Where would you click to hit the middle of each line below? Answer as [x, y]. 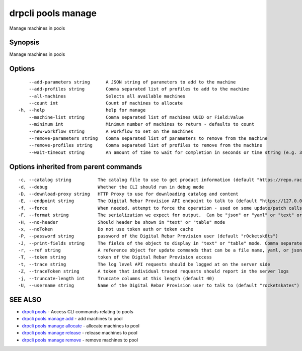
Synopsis [24, 42]
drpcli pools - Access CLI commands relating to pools [78, 311]
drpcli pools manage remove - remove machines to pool [80, 340]
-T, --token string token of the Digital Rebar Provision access [115, 257]
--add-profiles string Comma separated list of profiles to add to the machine [139, 89]
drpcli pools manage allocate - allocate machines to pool [81, 326]
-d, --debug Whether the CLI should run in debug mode [111, 187]
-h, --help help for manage [82, 110]
